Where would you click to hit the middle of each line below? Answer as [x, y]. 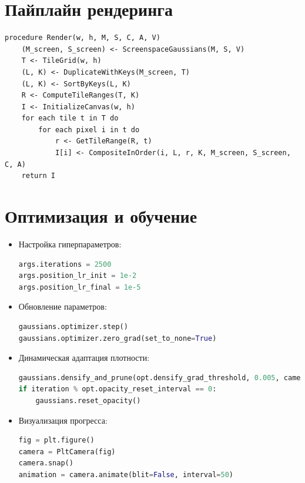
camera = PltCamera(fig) [67, 452]
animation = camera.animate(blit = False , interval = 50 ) [126, 474]
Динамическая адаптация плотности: [84, 358]
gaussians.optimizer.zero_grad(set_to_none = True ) [118, 338]
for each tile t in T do [70, 118]
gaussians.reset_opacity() [88, 400]
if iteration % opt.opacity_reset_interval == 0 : [118, 389]
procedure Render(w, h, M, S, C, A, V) [83, 38]
